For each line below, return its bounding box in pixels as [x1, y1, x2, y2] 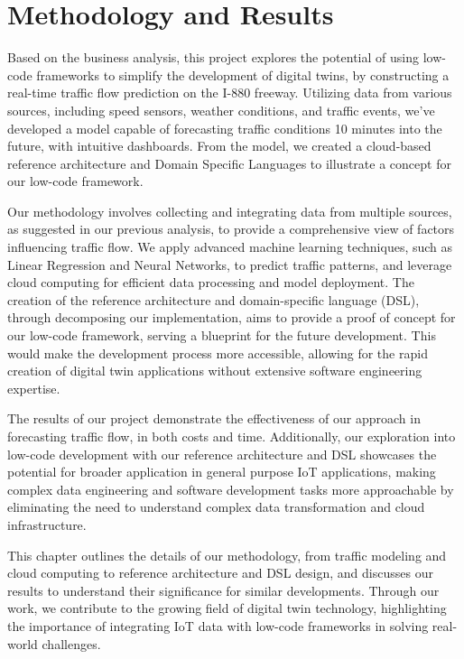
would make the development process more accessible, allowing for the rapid [7, 343, 428, 362]
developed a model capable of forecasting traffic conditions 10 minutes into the [7, 118, 442, 137]
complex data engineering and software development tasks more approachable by [7, 479, 454, 498]
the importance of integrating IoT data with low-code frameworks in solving [7, 616, 429, 635]
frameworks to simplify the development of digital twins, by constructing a [36, 65, 450, 84]
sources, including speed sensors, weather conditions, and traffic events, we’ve [7, 100, 435, 119]
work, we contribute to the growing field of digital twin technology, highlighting [7, 599, 447, 617]
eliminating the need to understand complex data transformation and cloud [7, 497, 425, 516]
